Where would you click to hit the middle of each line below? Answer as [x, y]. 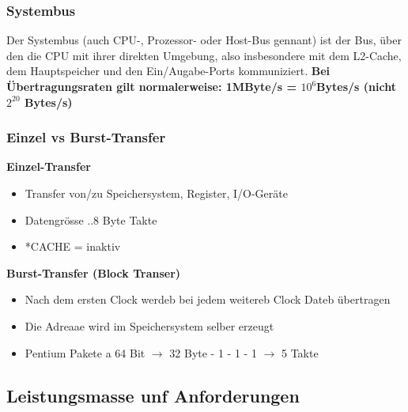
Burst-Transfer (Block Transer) [94, 272]
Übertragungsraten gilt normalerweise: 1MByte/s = [152, 86]
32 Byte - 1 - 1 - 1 [213, 352]
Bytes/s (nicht [356, 86]
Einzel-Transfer [49, 166]
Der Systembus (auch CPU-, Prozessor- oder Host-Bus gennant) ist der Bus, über [204, 40]
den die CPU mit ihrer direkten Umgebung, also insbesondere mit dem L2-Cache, [204, 55]
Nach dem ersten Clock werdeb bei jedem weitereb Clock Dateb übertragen [208, 299]
